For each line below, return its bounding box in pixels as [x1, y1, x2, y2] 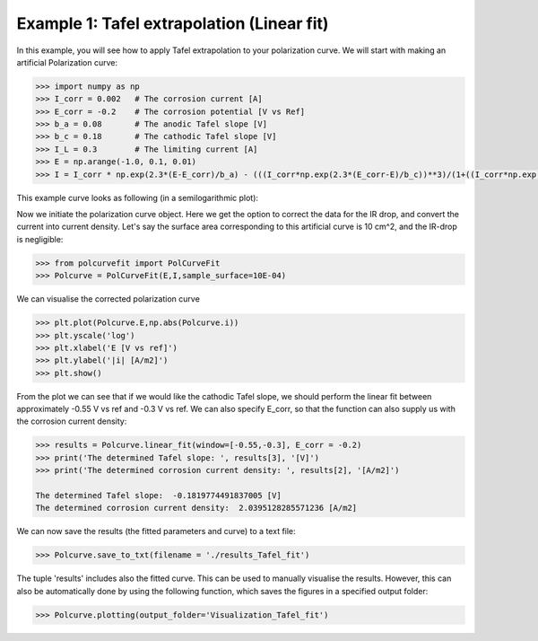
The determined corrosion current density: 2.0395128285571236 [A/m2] [35, 503, 358, 514]
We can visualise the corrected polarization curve [16, 294, 201, 304]
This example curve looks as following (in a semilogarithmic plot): [16, 192, 259, 203]
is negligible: [16, 233, 64, 244]
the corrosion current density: [16, 416, 127, 426]
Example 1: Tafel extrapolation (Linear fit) [16, 13, 329, 33]
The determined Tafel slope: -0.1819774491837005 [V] [35, 490, 282, 501]
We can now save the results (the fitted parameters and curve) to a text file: [16, 526, 296, 537]
